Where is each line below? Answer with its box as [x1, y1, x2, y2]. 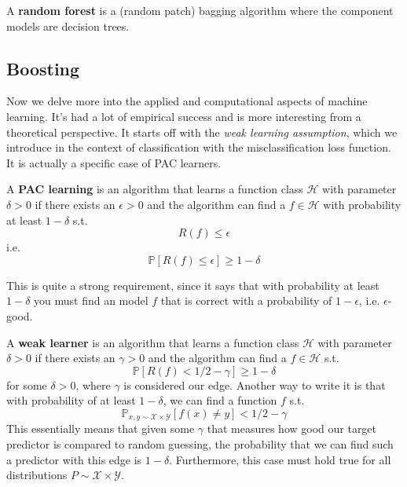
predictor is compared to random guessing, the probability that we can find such [6, 435, 394, 452]
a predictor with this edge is [6, 451, 142, 467]
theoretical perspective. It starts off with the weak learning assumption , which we [6, 123, 398, 140]
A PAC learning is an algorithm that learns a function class [6, 181, 303, 197]
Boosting [6, 56, 80, 80]
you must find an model [34, 292, 148, 309]
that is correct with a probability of [160, 292, 332, 309]
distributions [6, 467, 68, 483]
